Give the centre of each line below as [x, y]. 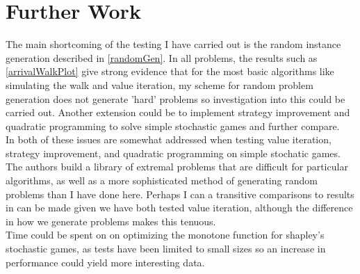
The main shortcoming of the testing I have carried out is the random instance [173, 44]
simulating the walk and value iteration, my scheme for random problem [159, 84]
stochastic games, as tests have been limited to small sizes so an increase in [166, 249]
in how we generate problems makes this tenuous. [111, 221]
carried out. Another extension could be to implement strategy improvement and [178, 112]
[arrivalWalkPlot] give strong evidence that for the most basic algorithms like [170, 71]
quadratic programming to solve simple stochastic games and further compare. [173, 126]
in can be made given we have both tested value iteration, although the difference [179, 208]
